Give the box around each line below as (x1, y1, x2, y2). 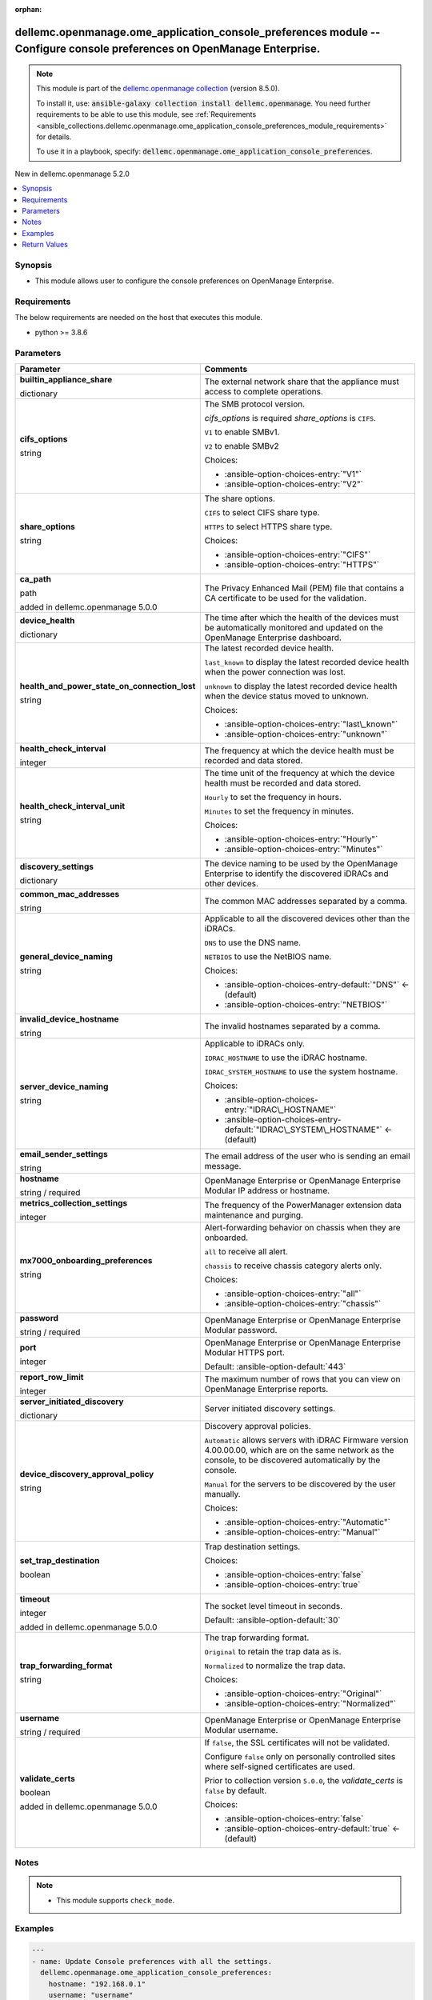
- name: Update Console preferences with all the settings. (31, 1957, 273, 1966)
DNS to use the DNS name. (204, 937, 302, 948)
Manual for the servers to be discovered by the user (204, 1478, 396, 1490)
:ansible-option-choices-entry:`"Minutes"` (224, 843, 383, 854)
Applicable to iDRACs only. (204, 1038, 306, 1049)
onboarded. (204, 1232, 249, 1243)
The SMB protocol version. (204, 398, 306, 410)
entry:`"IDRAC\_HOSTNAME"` (224, 1104, 337, 1115)
